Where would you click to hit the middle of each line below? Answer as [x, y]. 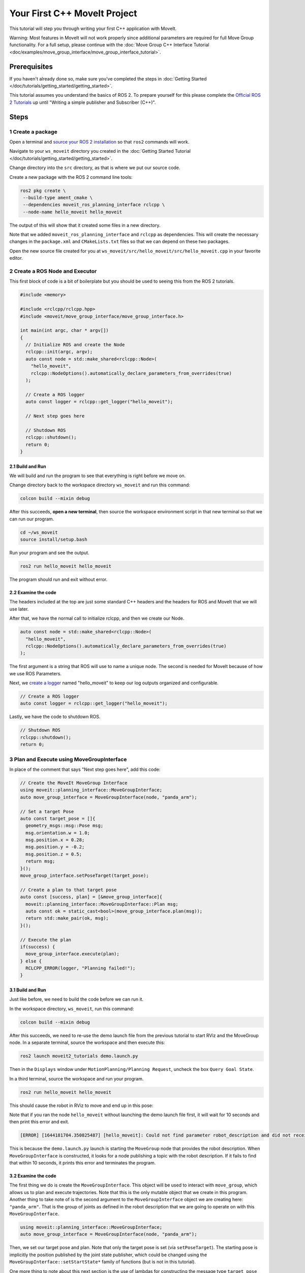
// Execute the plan [45, 940]
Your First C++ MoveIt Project [73, 13]
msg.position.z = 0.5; [54, 854]
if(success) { [38, 947]
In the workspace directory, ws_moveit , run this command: [72, 1009]
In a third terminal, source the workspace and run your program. [77, 1078]
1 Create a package [34, 131]
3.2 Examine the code [33, 1176]
